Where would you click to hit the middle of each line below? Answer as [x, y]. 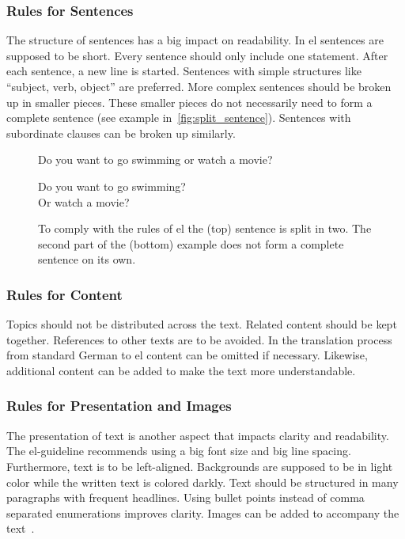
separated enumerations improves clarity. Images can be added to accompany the [203, 512]
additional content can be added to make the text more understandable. [181, 370]
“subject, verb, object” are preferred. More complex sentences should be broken [199, 86]
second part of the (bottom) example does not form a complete [191, 243]
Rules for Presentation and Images [119, 406]
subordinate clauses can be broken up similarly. [121, 133]
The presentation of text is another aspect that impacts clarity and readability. [198, 435]
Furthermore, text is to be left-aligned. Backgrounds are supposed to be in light [200, 466]
